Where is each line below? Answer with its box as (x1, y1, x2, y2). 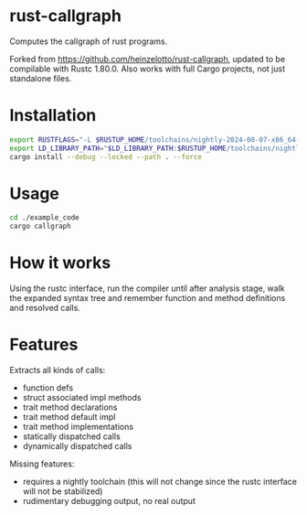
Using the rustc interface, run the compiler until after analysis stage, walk (9, 283, 285, 294)
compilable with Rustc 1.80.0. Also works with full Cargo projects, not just (9, 63, 286, 74)
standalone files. (9, 72, 72, 83)
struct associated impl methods (22, 392, 142, 403)
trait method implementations (22, 422, 134, 433)
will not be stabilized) (22, 486, 103, 497)
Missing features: (9, 458, 75, 469)
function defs (22, 382, 74, 393)
